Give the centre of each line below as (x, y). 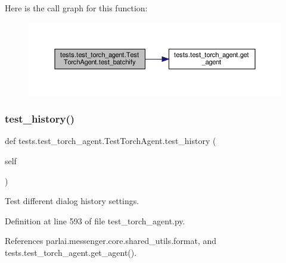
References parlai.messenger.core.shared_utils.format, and (111, 241)
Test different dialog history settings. (72, 201)
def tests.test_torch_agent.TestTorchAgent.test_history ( (111, 141)
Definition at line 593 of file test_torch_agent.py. (95, 220)
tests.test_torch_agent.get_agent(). (71, 252)
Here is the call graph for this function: (76, 8)
